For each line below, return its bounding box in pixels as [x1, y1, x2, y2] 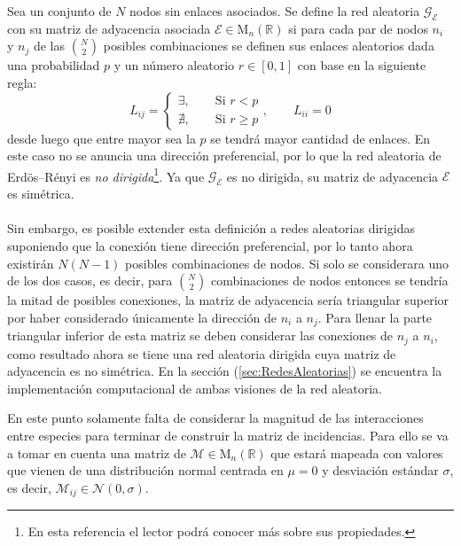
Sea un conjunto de [7, 2, 112, 19]
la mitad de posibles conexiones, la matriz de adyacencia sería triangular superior [7, 291, 449, 309]
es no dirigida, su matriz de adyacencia [226, 167, 439, 185]
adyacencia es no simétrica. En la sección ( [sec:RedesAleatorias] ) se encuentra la [7, 362, 442, 380]
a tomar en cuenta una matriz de [7, 443, 186, 462]
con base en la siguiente [297, 56, 426, 74]
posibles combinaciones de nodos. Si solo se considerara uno [125, 253, 449, 272]
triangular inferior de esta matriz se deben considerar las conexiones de [7, 326, 394, 345]
